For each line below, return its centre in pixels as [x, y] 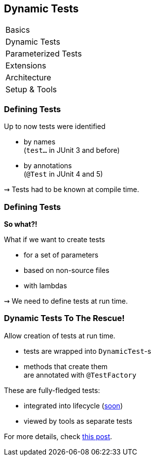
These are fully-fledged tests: [52, 390]
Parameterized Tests [44, 54]
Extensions [26, 66]
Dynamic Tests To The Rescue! [64, 318]
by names [40, 142]
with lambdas [45, 285]
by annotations [48, 166]
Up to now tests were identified [55, 127]
